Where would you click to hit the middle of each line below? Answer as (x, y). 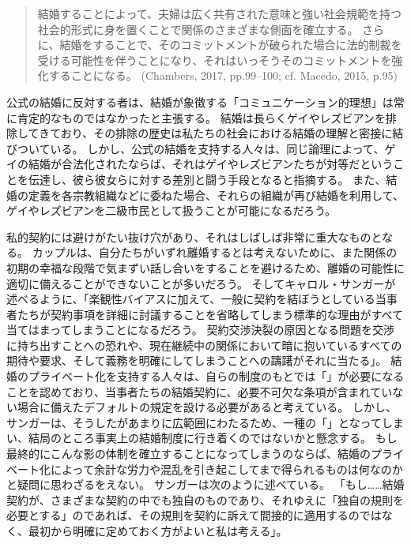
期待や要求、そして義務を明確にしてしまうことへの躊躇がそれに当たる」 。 (197, 360)
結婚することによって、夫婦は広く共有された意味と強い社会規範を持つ (219, 13)
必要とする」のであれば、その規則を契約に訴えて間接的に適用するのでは (194, 515)
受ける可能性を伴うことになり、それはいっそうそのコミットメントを (215, 60)
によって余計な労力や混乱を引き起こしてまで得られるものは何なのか (226, 469)
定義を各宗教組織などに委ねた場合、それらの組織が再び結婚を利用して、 (216, 195)
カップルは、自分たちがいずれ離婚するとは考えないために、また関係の (215, 252)
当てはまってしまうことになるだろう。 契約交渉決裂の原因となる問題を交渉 (201, 330)
